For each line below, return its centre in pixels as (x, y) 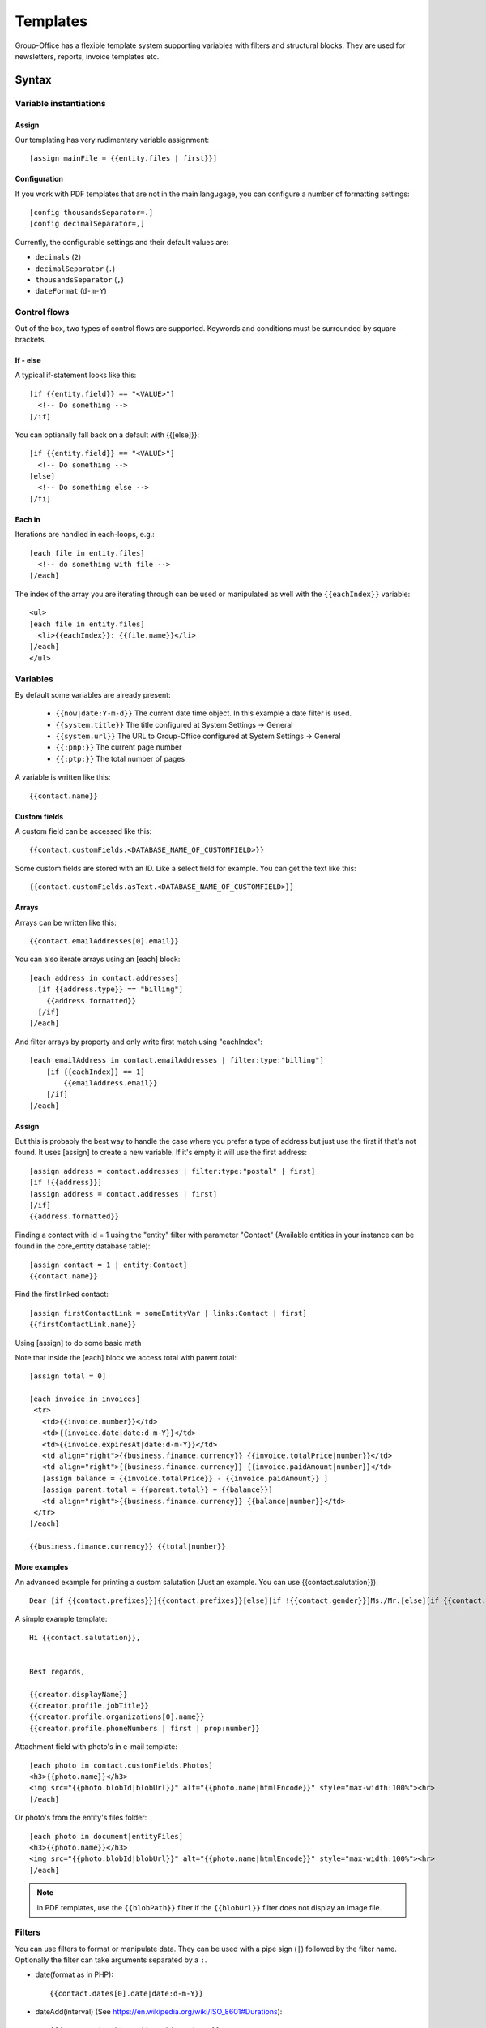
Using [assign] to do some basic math (78, 1343)
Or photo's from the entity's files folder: (81, 1818)
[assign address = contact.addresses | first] (124, 1194)
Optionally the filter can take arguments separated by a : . (111, 1960)
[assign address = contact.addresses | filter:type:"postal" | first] (173, 1171)
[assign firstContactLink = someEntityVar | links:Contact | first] (168, 1313)
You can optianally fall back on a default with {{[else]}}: (107, 435)
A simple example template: (61, 1619)
